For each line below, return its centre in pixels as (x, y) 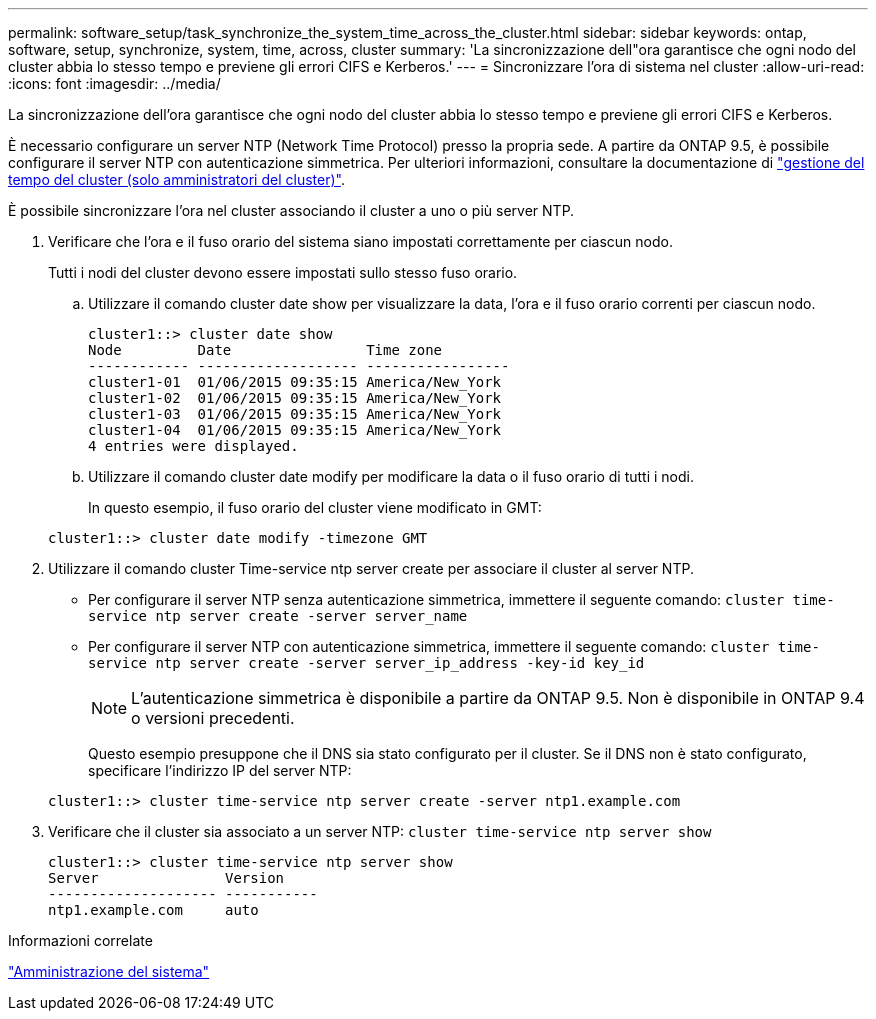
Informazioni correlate (80, 940)
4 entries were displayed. (193, 446)
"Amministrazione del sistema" (109, 971)
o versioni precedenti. (213, 718)
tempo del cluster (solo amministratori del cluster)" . (176, 179)
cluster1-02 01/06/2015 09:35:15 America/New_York (295, 398)
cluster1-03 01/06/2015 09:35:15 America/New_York (295, 414)
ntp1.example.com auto (153, 910)
